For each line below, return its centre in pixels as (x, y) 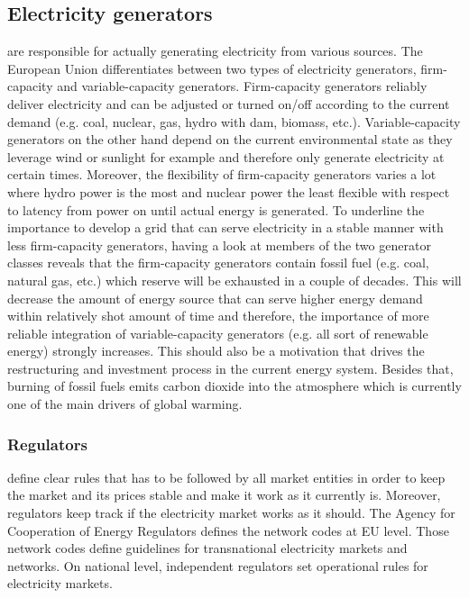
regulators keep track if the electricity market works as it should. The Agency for (231, 513)
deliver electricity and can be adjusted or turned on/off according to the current (229, 103)
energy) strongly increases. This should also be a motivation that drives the (216, 351)
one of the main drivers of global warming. (125, 404)
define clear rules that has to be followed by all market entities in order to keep (226, 477)
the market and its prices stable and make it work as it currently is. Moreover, (224, 495)
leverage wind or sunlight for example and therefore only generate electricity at (226, 156)
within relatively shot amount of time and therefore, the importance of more (218, 316)
